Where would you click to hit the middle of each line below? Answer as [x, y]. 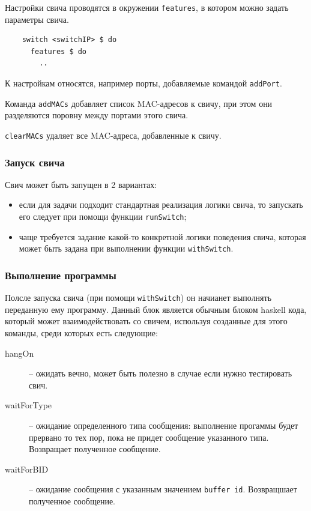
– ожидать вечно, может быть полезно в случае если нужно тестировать [161, 373]
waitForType [29, 405]
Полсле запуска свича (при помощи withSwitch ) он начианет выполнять [138, 298]
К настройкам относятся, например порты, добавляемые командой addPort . [143, 83]
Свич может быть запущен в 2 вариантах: [81, 184]
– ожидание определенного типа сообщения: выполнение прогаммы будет [164, 425]
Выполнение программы [61, 275]
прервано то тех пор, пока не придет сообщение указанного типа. [149, 437]
